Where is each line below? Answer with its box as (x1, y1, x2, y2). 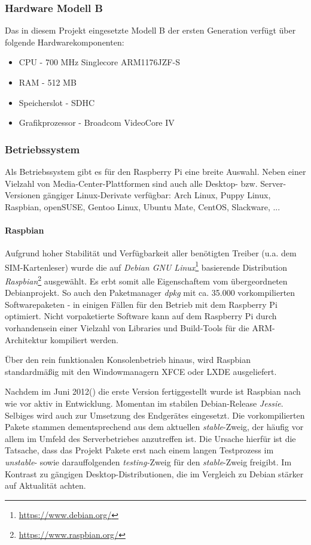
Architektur (5, 333, 48, 346)
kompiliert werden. (50, 333, 118, 346)
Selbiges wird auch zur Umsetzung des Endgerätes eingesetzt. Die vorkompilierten (5, 408, 305, 421)
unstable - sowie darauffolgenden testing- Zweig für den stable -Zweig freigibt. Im (5, 455, 292, 468)
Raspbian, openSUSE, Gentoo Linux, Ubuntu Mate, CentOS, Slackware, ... (5, 200, 280, 213)
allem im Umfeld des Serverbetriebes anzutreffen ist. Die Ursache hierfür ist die (5, 432, 296, 444)
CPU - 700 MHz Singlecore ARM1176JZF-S (19, 56, 180, 68)
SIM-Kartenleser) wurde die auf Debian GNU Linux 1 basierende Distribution (5, 259, 288, 273)
